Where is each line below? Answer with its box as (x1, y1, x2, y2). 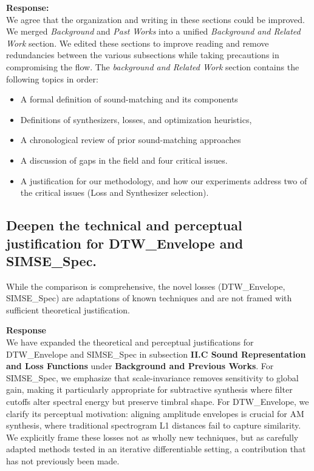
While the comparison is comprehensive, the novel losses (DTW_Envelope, (6, 279, 285, 292)
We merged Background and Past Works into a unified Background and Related (6, 25, 301, 38)
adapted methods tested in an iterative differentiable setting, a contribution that (6, 443, 306, 455)
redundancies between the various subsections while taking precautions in (6, 48, 279, 61)
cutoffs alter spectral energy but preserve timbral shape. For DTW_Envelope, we (6, 395, 309, 408)
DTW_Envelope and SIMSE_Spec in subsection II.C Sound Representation (6, 347, 306, 360)
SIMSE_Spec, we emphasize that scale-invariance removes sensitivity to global (6, 371, 299, 384)
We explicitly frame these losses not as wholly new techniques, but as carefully (6, 430, 299, 443)
